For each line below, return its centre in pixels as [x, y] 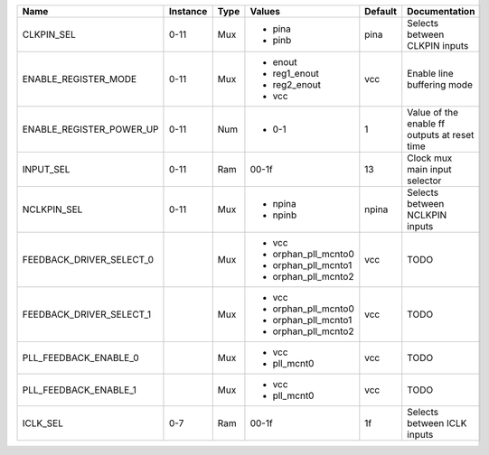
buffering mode [440, 84]
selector [424, 181]
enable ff [426, 124]
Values [265, 11]
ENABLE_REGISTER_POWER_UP [90, 129]
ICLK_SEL [42, 423]
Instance [188, 11]
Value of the [433, 112]
